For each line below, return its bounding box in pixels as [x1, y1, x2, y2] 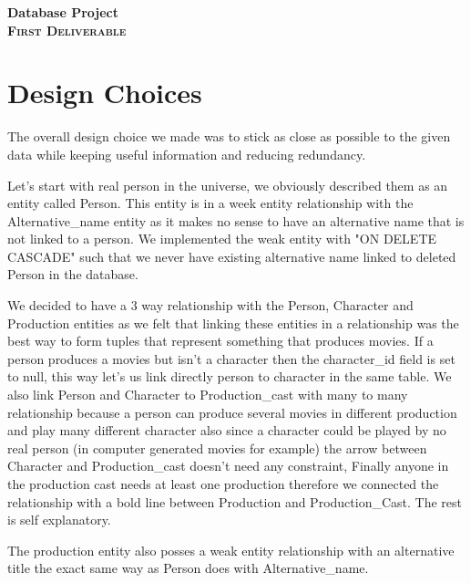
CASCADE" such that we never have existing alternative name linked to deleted [7, 246, 456, 265]
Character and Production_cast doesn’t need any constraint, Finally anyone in [7, 456, 449, 475]
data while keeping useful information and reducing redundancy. [7, 144, 366, 163]
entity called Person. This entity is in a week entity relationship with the [7, 193, 414, 213]
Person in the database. [7, 265, 138, 284]
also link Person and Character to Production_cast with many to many [7, 385, 408, 404]
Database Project [7, 3, 118, 21]
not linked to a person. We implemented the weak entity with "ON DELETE [7, 229, 437, 248]
